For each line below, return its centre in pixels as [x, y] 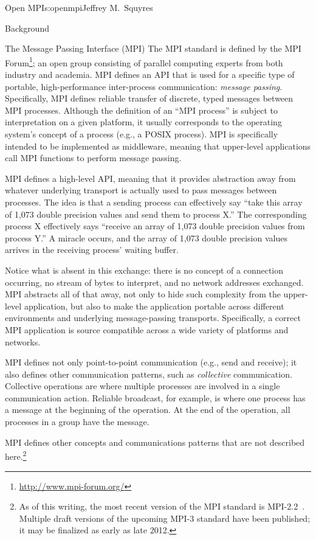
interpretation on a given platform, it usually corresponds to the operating [143, 122]
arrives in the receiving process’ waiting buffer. [92, 250]
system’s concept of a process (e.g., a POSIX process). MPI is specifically [142, 134]
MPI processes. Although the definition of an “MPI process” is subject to [142, 110]
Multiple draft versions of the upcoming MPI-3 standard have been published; [165, 518]
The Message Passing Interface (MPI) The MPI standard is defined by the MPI [153, 48]
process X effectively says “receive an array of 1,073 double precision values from [155, 226]
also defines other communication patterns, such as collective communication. [149, 374]
